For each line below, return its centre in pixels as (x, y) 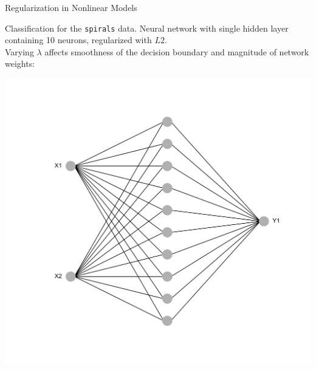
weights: (20, 64)
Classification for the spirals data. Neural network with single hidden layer (147, 28)
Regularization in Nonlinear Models (71, 7)
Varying (19, 51)
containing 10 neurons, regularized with (78, 40)
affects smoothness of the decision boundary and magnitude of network (177, 51)
